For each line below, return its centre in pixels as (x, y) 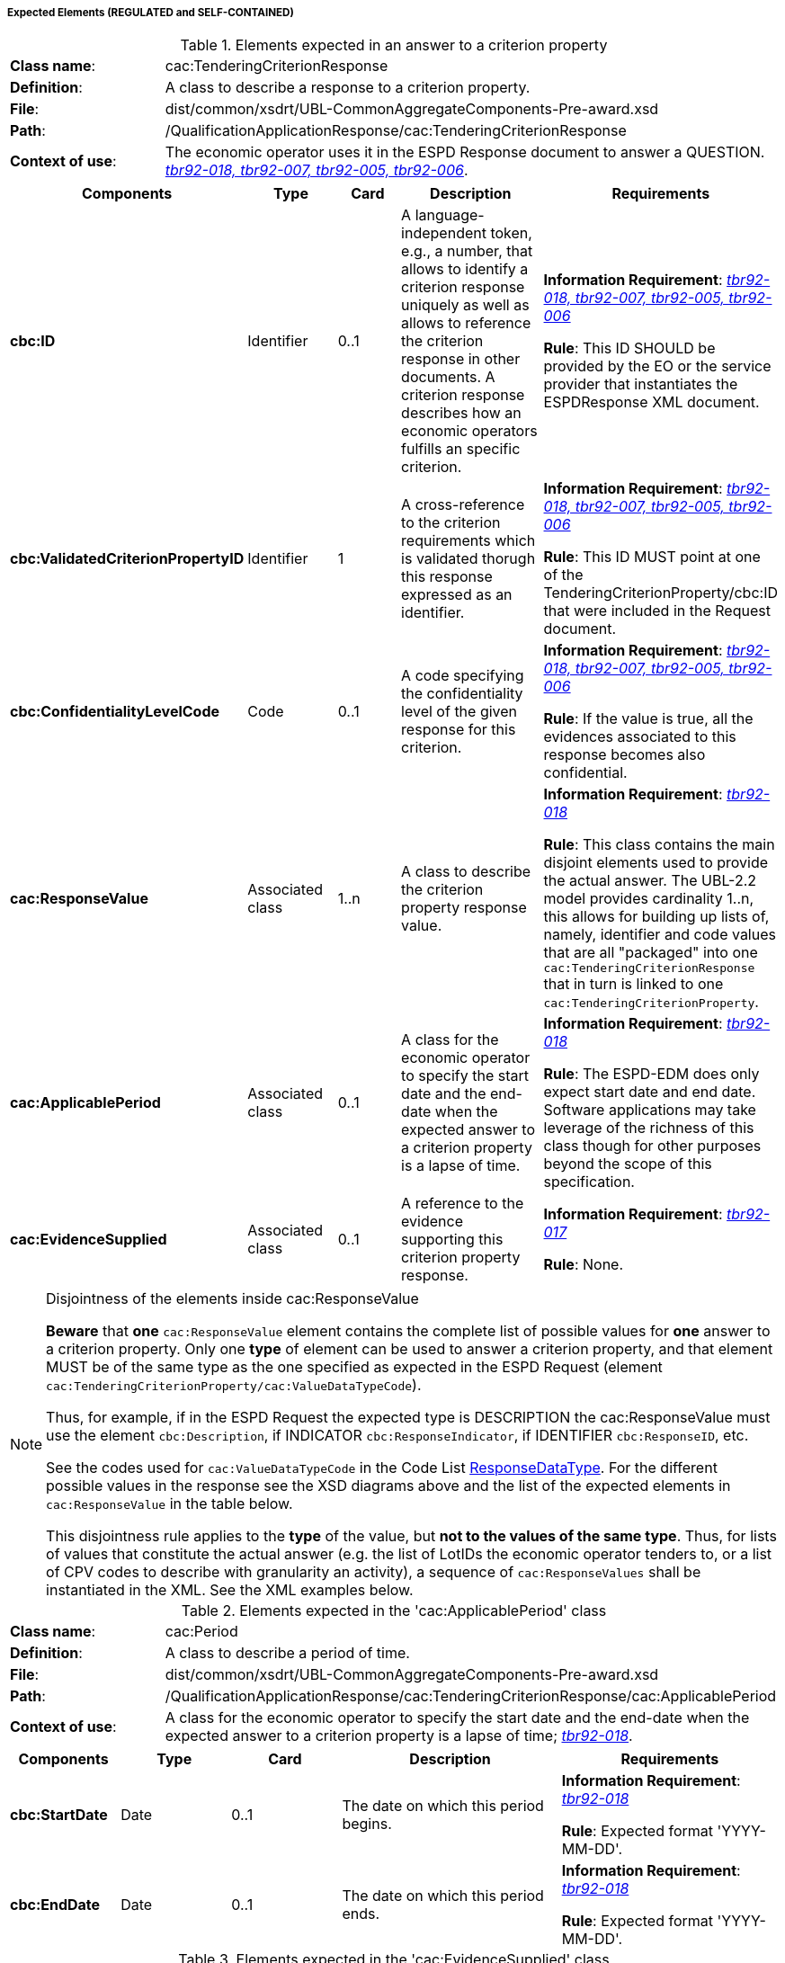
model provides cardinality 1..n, (649, 899)
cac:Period (201, 1632)
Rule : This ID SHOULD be (629, 348)
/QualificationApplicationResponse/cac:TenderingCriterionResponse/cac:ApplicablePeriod (471, 1696)
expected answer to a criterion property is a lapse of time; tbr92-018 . (399, 1736)
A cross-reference (463, 505)
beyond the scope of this (628, 1164)
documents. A (448, 377)
